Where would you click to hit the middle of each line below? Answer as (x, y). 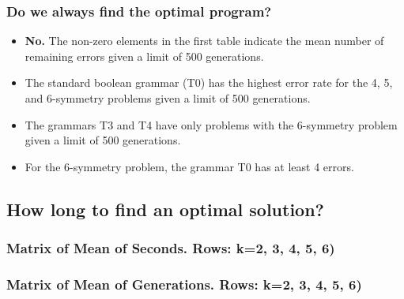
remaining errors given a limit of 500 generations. (144, 56)
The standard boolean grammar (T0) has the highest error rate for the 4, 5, (209, 82)
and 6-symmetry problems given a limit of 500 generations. (168, 98)
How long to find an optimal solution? (166, 209)
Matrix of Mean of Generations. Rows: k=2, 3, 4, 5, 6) (184, 284)
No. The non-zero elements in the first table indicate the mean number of (204, 41)
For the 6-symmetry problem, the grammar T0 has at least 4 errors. (189, 166)
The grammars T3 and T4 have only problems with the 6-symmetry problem (211, 124)
